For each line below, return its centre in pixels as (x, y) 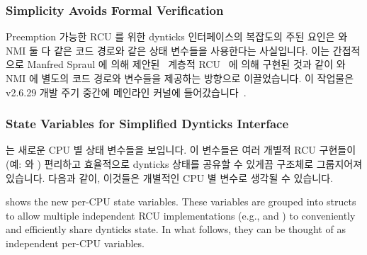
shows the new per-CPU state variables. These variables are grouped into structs (181, 202)
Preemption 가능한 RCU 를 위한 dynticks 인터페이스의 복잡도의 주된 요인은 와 (177, 36)
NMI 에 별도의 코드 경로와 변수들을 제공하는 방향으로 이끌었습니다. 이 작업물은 (180, 78)
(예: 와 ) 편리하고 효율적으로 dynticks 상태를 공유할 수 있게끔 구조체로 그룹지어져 (184, 164)
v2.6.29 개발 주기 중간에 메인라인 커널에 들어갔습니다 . (126, 92)
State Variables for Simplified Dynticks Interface (147, 124)
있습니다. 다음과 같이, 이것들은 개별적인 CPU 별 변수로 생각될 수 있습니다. (169, 177)
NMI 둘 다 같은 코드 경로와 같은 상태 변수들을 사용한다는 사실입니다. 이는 (168, 50)
